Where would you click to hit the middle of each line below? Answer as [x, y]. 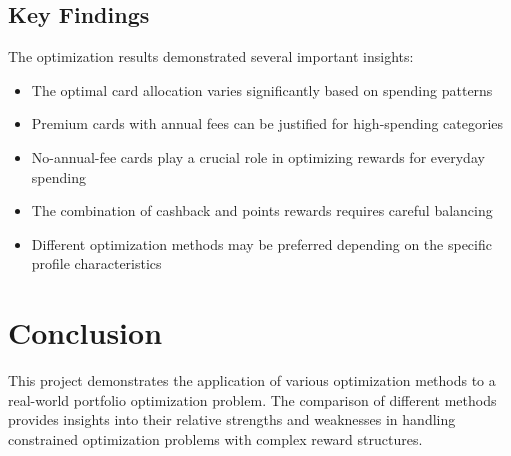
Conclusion [85, 332]
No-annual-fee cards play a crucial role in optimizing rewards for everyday [258, 156]
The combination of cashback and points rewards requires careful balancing [262, 210]
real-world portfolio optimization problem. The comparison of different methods [252, 399]
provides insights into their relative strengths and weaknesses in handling [232, 419]
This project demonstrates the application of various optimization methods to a [252, 380]
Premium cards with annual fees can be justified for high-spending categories [267, 123]
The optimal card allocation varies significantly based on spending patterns [262, 89]
